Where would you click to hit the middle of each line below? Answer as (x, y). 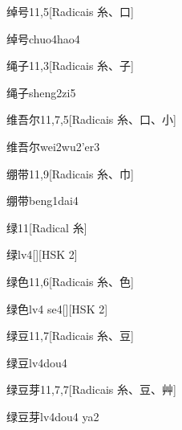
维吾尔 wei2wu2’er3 (53, 146)
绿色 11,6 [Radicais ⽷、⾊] (70, 281)
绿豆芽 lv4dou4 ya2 (53, 416)
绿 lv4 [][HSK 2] (42, 254)
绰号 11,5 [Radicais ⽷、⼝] (70, 11)
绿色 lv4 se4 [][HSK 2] (57, 308)
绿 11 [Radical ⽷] (47, 227)
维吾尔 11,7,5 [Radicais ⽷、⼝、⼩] (91, 119)
